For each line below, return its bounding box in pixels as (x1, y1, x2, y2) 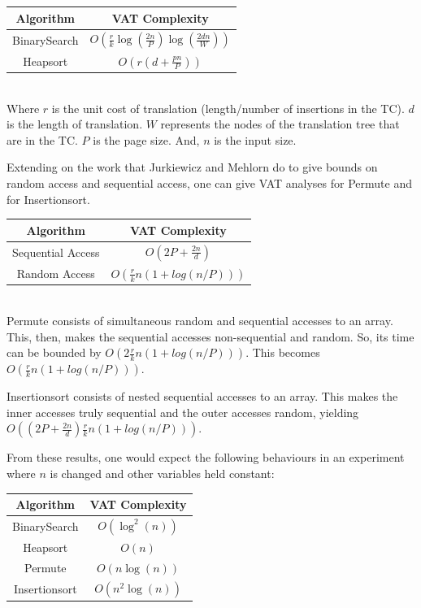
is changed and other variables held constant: (50, 464, 275, 481)
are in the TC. (7, 131, 78, 148)
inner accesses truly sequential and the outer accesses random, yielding (7, 403, 359, 420)
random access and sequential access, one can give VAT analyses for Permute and (7, 175, 412, 192)
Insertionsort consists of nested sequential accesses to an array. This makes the (7, 388, 398, 405)
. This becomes (245, 344, 320, 361)
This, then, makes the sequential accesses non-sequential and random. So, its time (7, 328, 414, 345)
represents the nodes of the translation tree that (160, 115, 400, 132)
